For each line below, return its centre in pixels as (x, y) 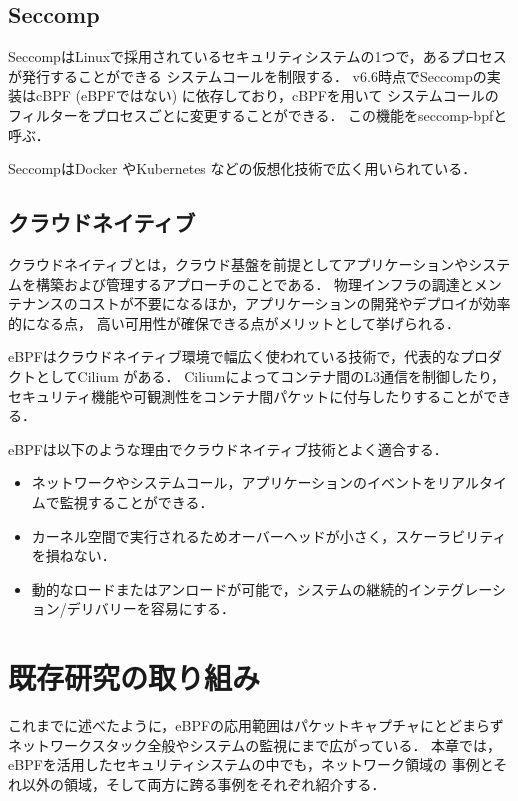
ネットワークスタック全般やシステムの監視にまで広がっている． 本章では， (255, 744)
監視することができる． (136, 501)
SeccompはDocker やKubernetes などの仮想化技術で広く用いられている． (242, 168)
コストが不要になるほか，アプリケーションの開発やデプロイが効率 (294, 303)
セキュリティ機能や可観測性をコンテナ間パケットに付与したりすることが (246, 395)
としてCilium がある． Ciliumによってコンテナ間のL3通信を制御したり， (270, 375)
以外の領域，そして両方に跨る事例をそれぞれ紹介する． (203, 783)
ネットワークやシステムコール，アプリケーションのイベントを (234, 482)
